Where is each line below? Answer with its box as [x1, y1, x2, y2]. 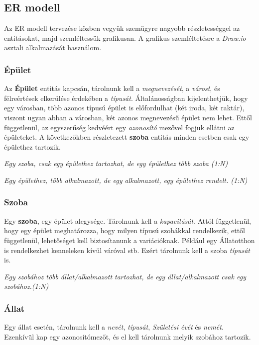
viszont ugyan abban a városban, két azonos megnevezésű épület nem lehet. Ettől [4, 112, 252, 122]
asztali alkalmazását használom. [4, 42, 102, 53]
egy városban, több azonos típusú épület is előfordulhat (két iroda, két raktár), [4, 102, 245, 113]
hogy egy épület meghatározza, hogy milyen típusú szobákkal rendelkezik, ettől [4, 225, 246, 236]
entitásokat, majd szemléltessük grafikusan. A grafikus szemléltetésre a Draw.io [4, 32, 246, 43]
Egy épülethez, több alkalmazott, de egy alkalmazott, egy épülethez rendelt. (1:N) [4, 174, 248, 185]
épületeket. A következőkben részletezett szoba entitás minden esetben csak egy [4, 132, 250, 142]
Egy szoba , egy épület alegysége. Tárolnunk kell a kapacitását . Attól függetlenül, [4, 215, 251, 226]
